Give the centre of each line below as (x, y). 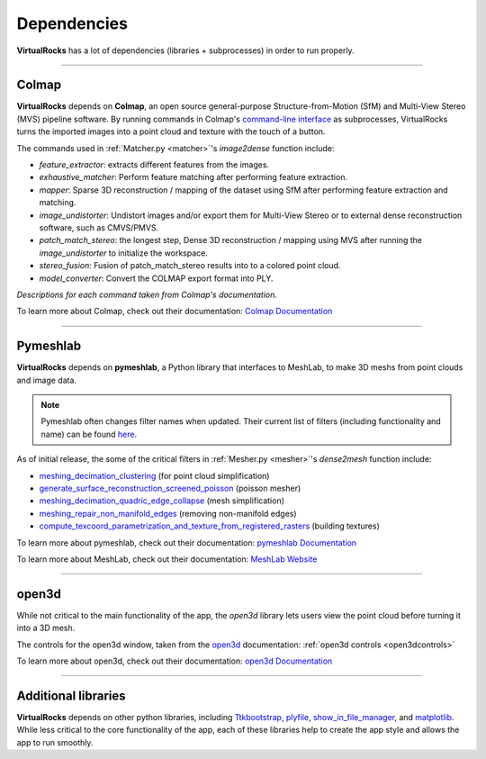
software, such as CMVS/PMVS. (99, 227)
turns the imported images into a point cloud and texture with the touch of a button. (171, 131)
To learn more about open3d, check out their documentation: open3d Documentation (175, 661)
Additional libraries (71, 696)
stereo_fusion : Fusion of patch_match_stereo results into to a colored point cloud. (190, 266)
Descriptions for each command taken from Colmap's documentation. (147, 294)
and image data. (46, 380)
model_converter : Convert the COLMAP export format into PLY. (156, 278)
